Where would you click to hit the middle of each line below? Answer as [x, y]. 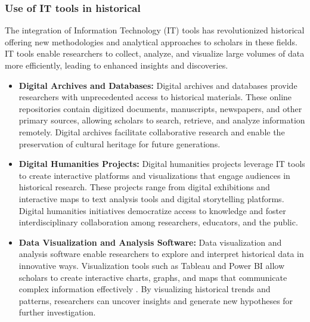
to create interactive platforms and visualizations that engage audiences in [154, 175]
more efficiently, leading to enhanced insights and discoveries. [117, 65]
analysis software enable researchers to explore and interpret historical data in [161, 254]
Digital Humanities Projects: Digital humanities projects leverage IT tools [162, 164]
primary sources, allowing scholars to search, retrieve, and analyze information [162, 120]
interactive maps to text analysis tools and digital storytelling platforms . [151, 198]
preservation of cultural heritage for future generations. [120, 143]
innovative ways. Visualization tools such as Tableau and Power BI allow [152, 265]
